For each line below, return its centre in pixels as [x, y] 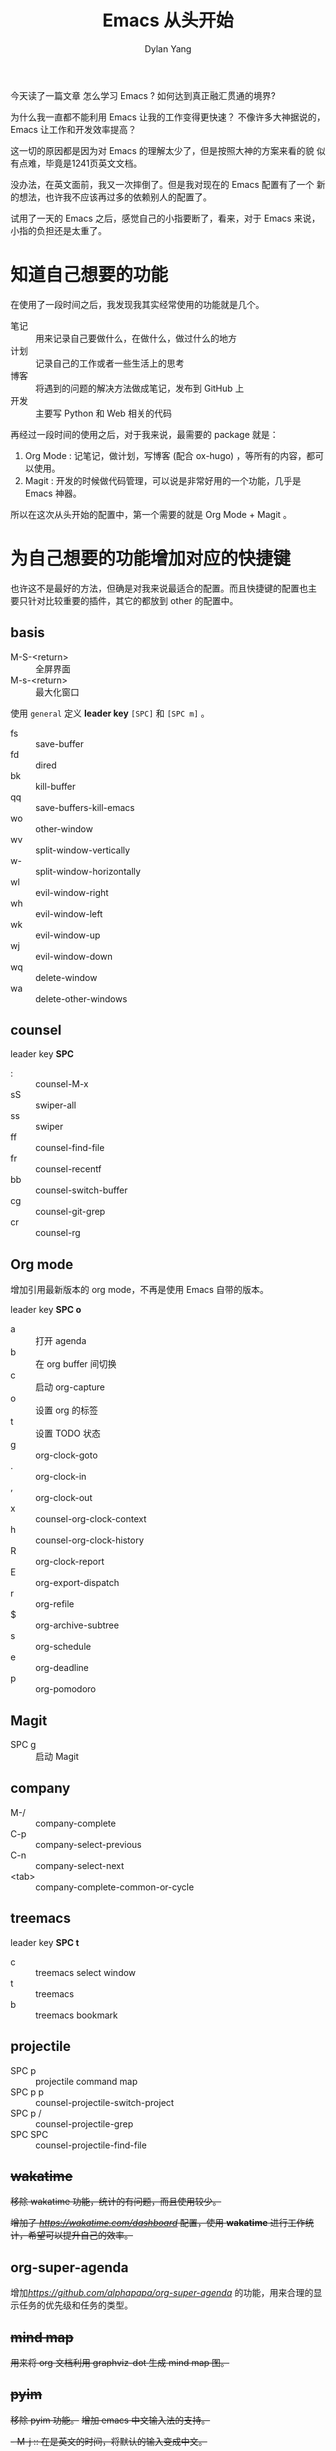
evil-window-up [68, 935]
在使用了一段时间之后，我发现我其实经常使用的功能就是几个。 [137, 304]
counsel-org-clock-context [91, 1519]
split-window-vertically [83, 850]
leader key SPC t [45, 1942]
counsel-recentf [68, 1169]
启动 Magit [57, 1757]
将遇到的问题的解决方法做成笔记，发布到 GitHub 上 [140, 388]
